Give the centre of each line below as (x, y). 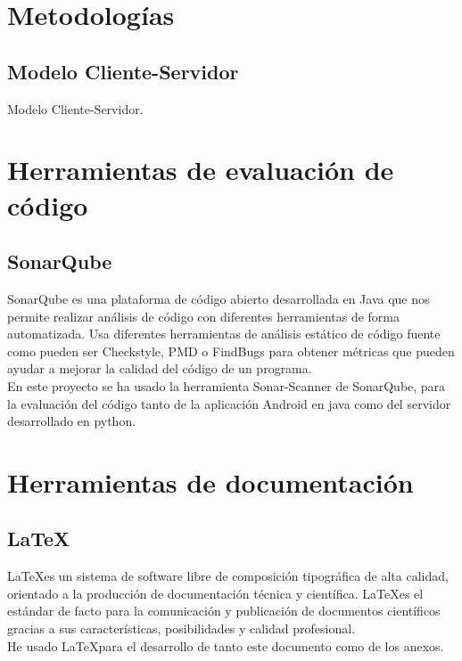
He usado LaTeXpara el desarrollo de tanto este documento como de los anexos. (226, 645)
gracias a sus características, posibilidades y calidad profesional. (181, 628)
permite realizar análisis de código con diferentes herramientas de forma (204, 316)
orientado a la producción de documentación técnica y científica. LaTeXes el (215, 593)
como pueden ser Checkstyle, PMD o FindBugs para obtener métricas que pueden (231, 351)
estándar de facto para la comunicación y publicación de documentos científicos (224, 611)
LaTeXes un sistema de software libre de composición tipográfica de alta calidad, (228, 576)
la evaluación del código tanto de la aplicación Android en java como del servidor (229, 403)
